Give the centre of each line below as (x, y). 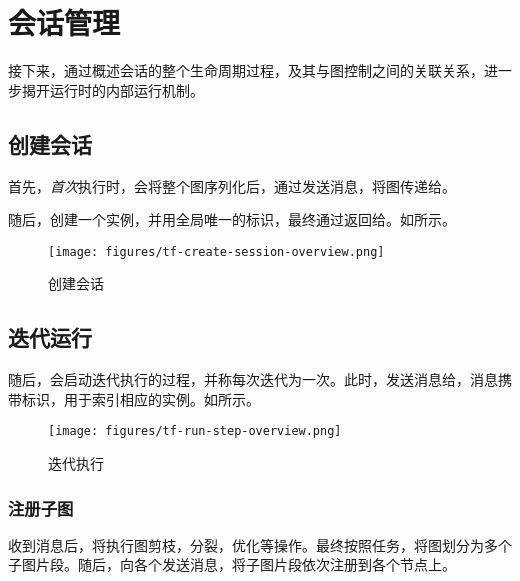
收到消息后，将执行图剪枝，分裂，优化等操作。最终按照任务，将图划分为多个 (260, 544)
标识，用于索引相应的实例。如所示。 (140, 398)
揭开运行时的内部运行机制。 (112, 89)
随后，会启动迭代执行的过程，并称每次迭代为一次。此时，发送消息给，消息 (253, 379)
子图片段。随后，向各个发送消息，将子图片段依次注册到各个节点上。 (232, 564)
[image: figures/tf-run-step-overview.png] (195, 431)
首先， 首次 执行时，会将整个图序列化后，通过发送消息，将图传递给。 (232, 185)
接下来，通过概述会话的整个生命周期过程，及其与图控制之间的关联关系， (246, 70)
